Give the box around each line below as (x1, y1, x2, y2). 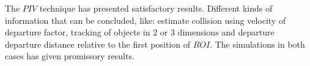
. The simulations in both (210, 37, 305, 50)
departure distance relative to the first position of (5, 37, 190, 50)
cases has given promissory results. (5, 50, 135, 62)
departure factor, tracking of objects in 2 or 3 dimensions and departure (5, 26, 275, 38)
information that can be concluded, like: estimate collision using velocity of (5, 13, 286, 26)
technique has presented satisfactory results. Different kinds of (39, 2, 273, 14)
